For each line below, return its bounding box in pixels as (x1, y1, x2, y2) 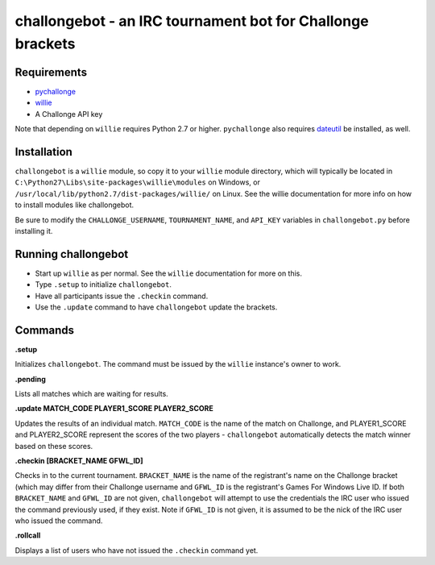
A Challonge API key (35, 109, 103, 118)
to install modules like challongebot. (14, 200, 135, 210)
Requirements (14, 65, 88, 79)
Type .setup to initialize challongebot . (35, 280, 172, 289)
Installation (14, 145, 72, 159)
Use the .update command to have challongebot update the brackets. (35, 302, 278, 312)
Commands (14, 323, 75, 337)
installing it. (14, 226, 53, 235)
